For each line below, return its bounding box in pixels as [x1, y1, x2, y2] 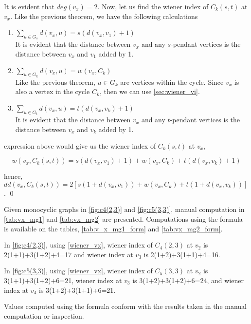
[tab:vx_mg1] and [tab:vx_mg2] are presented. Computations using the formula [4, 213, 243, 224]
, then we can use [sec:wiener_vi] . [99, 86, 200, 96]
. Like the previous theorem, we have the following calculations [10, 11, 198, 21]
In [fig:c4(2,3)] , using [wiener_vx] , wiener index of [4, 240, 153, 250]
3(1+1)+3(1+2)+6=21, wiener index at [4, 275, 122, 285]
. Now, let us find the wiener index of [97, 1, 209, 11]
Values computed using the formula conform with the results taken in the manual [4, 301, 247, 311]
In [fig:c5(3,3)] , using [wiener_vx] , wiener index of [4, 266, 153, 276]
